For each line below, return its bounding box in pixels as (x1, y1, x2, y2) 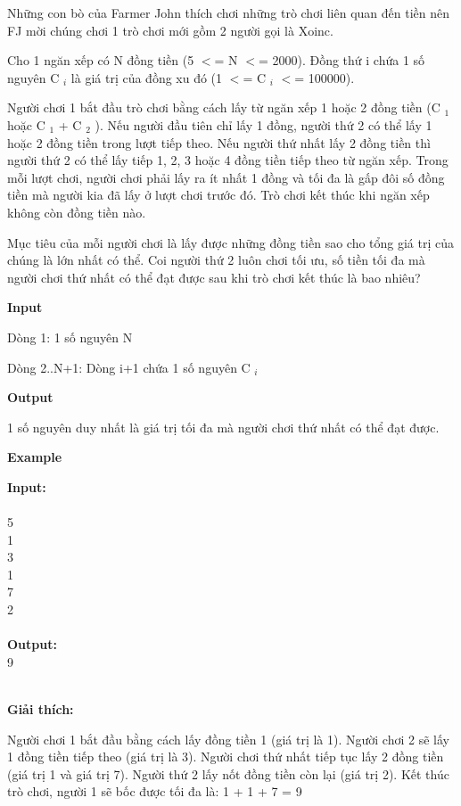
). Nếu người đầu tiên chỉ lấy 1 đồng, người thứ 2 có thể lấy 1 (95, 115, 432, 134)
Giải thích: (7, 700, 74, 718)
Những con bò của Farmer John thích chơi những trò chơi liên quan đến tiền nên (7, 4, 450, 21)
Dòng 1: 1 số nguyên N (7, 327, 133, 346)
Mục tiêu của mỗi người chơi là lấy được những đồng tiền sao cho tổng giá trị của (7, 233, 455, 251)
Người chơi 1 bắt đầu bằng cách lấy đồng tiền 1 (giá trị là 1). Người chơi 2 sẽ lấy (7, 729, 449, 748)
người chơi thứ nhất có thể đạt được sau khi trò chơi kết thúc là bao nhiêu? (7, 267, 421, 286)
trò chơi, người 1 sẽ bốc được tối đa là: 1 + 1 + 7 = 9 (7, 782, 302, 801)
